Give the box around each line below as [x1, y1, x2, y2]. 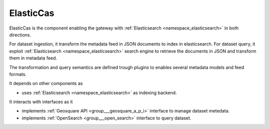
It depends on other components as [9, 80, 83, 86]
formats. [9, 71, 27, 77]
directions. [9, 31, 31, 37]
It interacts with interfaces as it [9, 99, 73, 105]
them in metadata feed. [9, 55, 57, 61]
